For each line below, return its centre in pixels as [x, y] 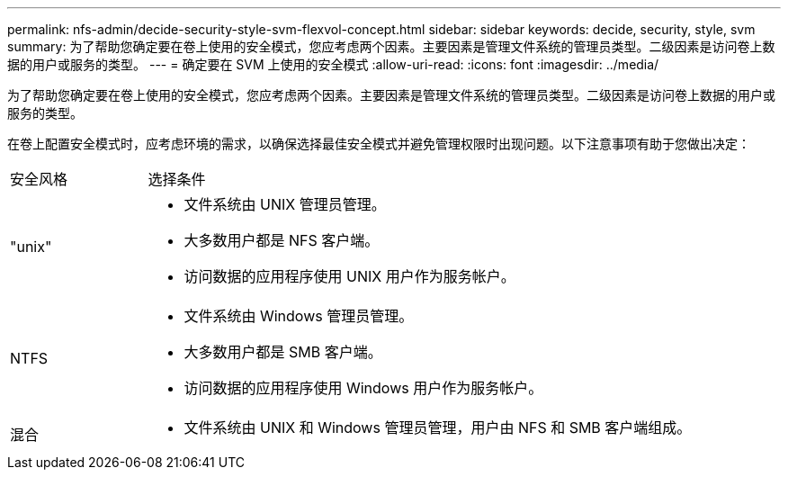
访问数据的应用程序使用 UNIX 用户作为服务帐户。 [349, 276]
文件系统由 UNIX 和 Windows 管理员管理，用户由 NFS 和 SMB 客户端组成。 [438, 427]
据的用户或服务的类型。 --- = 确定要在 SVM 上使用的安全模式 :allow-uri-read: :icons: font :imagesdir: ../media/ [333, 64]
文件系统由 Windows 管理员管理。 [299, 316]
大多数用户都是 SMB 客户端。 [283, 352]
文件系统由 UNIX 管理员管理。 [285, 204]
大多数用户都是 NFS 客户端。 [282, 240]
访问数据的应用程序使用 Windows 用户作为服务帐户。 [363, 388]
